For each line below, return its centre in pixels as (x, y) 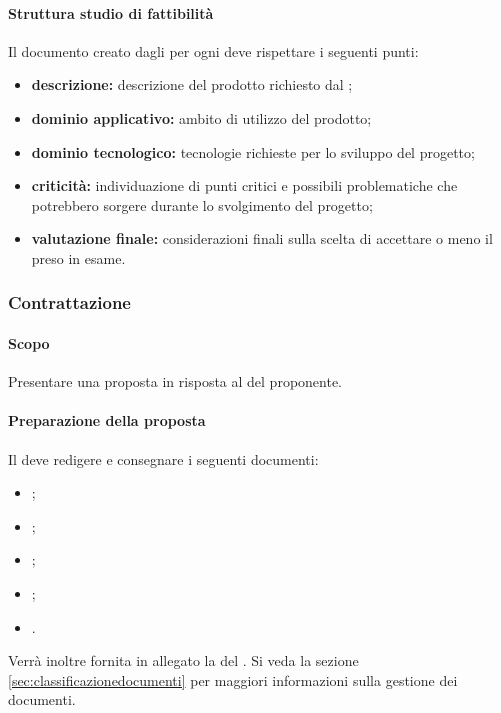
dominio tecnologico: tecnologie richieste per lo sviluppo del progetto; (253, 151)
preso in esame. (78, 257)
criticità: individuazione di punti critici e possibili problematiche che (244, 185)
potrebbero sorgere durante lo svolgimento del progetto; (202, 204)
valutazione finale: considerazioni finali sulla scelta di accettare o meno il (262, 238)
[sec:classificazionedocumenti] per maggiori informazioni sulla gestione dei (233, 679)
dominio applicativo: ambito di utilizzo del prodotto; (201, 117)
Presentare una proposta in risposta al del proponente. (175, 381)
